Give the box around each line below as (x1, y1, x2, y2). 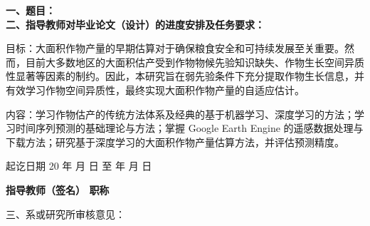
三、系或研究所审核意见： (6, 206, 125, 221)
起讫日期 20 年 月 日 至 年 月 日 (6, 158, 152, 173)
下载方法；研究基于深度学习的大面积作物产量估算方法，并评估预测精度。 (6, 134, 344, 149)
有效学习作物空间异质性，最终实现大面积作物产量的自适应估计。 (6, 82, 305, 97)
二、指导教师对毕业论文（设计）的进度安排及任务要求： (6, 16, 265, 31)
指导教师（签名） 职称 (6, 182, 110, 197)
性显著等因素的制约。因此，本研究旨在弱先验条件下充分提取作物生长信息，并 (6, 68, 364, 83)
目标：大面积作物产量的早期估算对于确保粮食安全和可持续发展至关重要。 (6, 41, 344, 56)
